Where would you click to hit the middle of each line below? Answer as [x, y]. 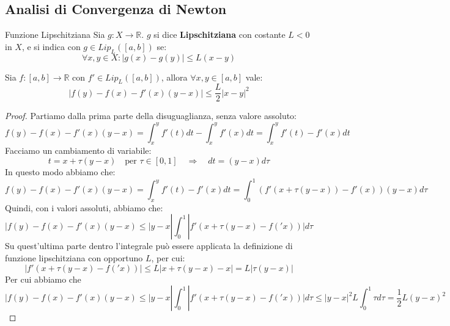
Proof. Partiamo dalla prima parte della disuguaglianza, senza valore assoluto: [151, 116]
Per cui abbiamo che [43, 279]
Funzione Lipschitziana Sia [55, 34]
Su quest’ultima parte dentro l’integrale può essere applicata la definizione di [149, 246]
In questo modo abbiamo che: [60, 171]
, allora [174, 77]
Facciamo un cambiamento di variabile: [78, 150]
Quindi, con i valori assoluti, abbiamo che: [84, 207]
